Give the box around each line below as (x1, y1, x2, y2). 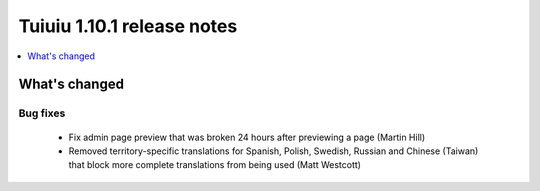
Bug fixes (18, 106, 66, 120)
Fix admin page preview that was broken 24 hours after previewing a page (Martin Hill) (68, 131, 426, 143)
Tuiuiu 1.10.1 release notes (18, 15, 238, 37)
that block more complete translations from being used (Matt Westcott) (68, 159, 362, 171)
